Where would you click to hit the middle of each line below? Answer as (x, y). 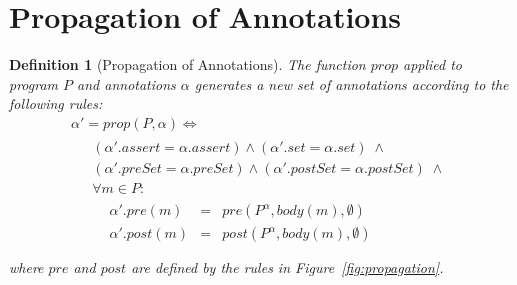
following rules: (56, 103)
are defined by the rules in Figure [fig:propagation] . (287, 267)
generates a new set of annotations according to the (351, 83)
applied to (432, 64)
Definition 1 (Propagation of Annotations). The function (187, 64)
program (34, 83)
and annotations (126, 83)
